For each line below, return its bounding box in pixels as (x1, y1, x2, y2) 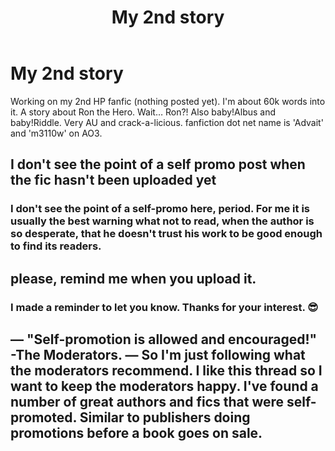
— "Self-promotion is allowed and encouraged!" (10, 331, 318, 348)
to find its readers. (10, 239, 102, 253)
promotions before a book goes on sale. (10, 424, 263, 441)
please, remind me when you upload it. (10, 270, 257, 287)
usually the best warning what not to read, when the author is (10, 214, 315, 228)
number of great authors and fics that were (10, 393, 285, 410)
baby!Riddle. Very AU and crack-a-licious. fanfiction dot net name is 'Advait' (10, 116, 324, 128)
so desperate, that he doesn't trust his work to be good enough (10, 227, 323, 241)
